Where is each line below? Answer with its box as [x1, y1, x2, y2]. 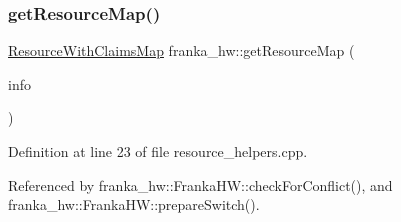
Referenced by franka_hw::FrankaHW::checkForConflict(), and [8, 174, 393, 195]
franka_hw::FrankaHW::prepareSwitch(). [8, 194, 260, 215]
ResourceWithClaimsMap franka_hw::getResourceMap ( [8, 40, 355, 61]
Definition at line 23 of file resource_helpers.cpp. [8, 141, 308, 161]
